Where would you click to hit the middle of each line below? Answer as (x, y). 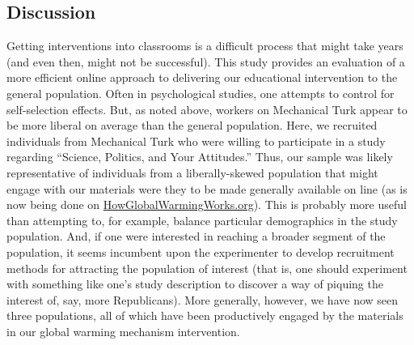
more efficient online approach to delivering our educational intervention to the (202, 77)
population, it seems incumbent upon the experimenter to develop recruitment (201, 251)
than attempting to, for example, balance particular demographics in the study (202, 220)
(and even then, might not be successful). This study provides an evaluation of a (206, 61)
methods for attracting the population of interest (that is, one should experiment (207, 268)
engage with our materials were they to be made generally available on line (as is (207, 188)
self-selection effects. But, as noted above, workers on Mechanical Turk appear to (207, 109)
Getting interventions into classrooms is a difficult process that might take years (205, 46)
